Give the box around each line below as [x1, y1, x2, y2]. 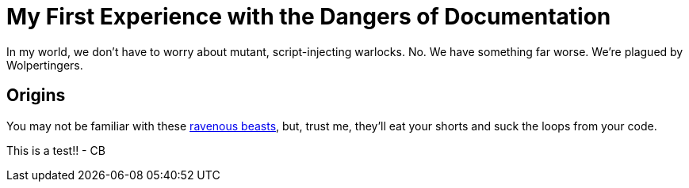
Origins [6, 85, 66, 106]
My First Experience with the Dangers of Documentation [6, 3, 611, 30]
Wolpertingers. [6, 58, 83, 72]
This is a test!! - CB [6, 143, 105, 157]
